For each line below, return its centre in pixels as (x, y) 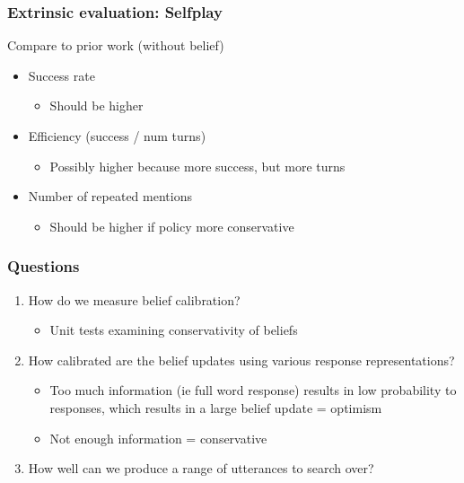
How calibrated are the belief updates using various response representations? (241, 360)
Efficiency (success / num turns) (117, 136)
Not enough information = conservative (158, 438)
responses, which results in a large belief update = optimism (216, 407)
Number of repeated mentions (110, 196)
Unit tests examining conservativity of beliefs (174, 330)
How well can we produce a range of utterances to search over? (201, 468)
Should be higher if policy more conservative (172, 226)
